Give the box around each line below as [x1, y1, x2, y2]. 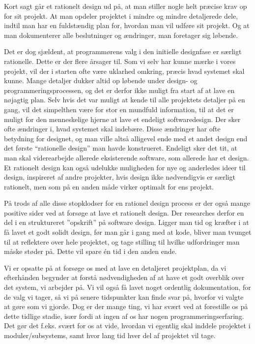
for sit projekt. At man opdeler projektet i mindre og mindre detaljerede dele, [4, 10, 238, 21]
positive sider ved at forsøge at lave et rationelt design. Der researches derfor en [4, 207, 244, 218]
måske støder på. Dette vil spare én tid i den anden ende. [4, 246, 177, 256]
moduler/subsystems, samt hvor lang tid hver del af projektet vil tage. [4, 330, 216, 340]
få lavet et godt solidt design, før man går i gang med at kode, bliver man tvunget [4, 227, 252, 237]
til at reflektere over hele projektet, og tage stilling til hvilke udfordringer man [4, 236, 240, 247]
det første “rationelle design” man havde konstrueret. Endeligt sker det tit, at [4, 143, 237, 153]
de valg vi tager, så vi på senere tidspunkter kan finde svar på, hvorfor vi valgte [4, 291, 244, 302]
